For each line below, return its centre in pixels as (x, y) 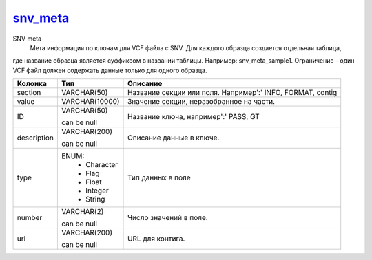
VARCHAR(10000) (90, 102)
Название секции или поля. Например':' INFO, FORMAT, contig (232, 93)
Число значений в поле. (168, 218)
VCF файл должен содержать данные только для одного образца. (110, 70)
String (95, 199)
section (29, 93)
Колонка (32, 84)
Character (102, 165)
